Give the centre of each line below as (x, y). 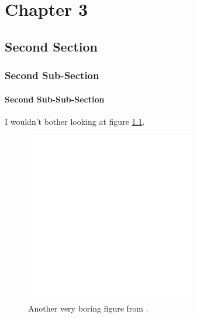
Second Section (51, 46)
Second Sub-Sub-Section (55, 99)
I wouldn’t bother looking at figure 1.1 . (75, 121)
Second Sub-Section (52, 75)
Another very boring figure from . (88, 308)
